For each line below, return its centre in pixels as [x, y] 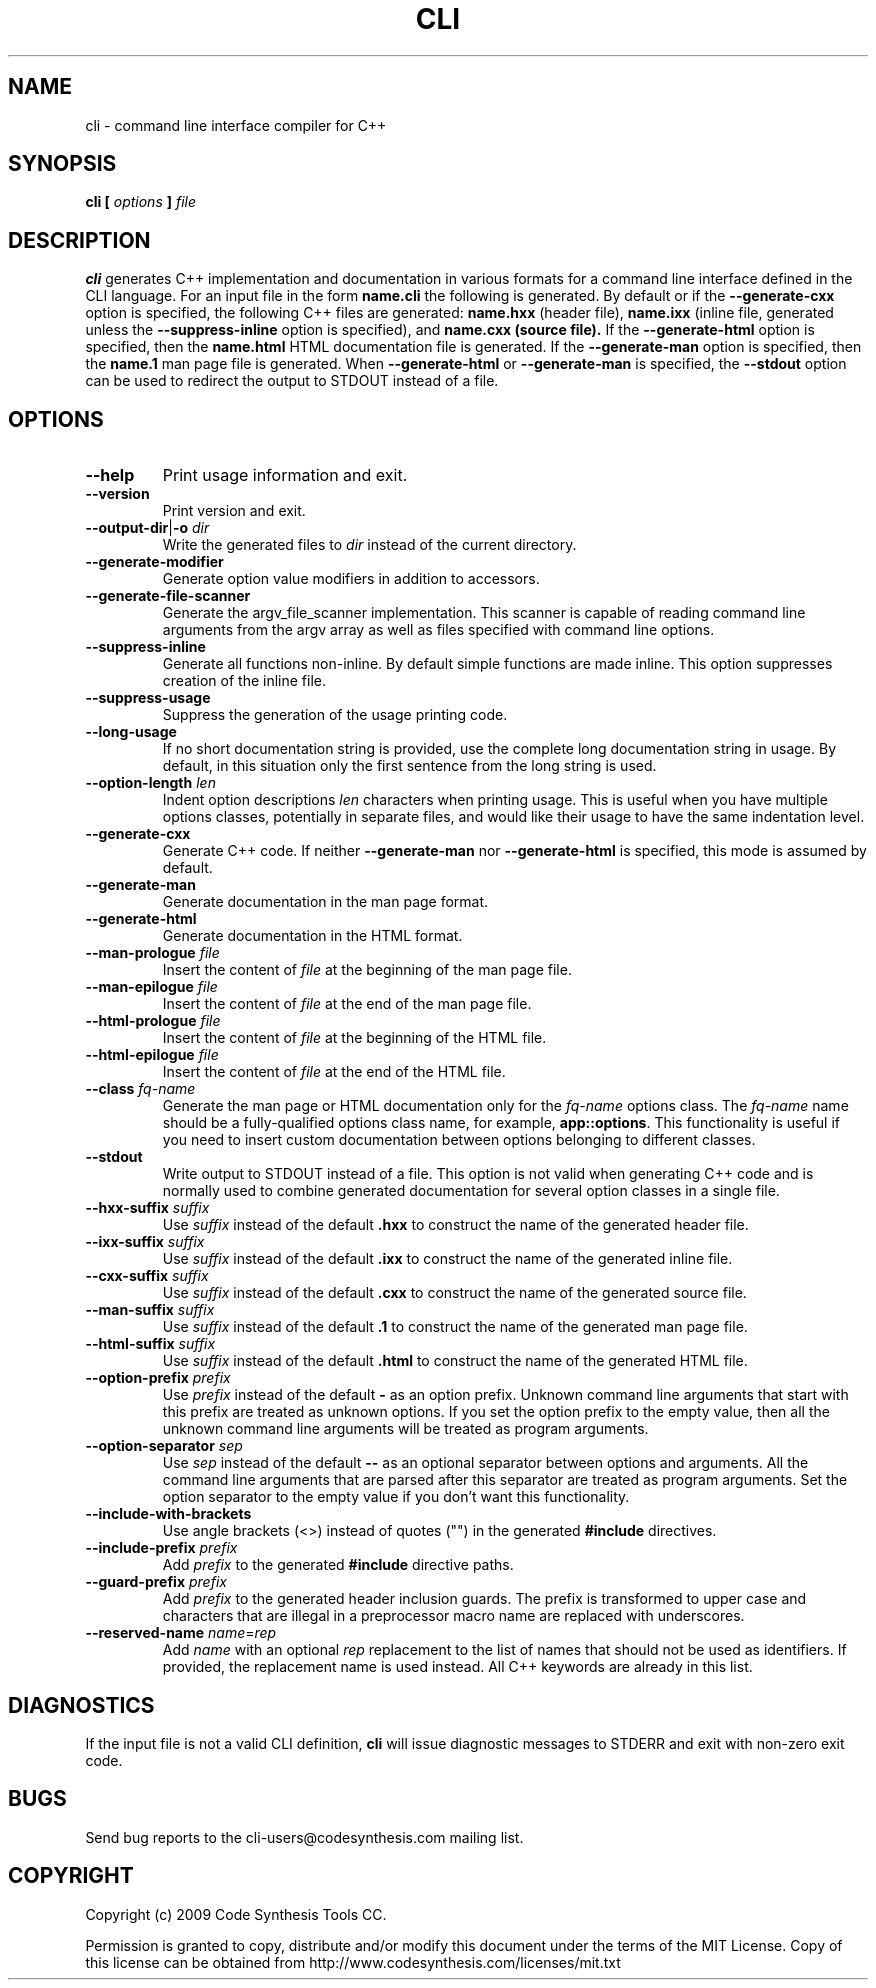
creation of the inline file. [244, 681]
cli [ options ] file [141, 202]
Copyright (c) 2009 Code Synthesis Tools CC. [236, 1914]
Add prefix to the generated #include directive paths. [338, 1565]
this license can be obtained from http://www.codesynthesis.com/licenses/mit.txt [353, 1962]
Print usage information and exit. [285, 475]
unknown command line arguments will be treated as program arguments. [405, 1429]
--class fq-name [140, 1089]
